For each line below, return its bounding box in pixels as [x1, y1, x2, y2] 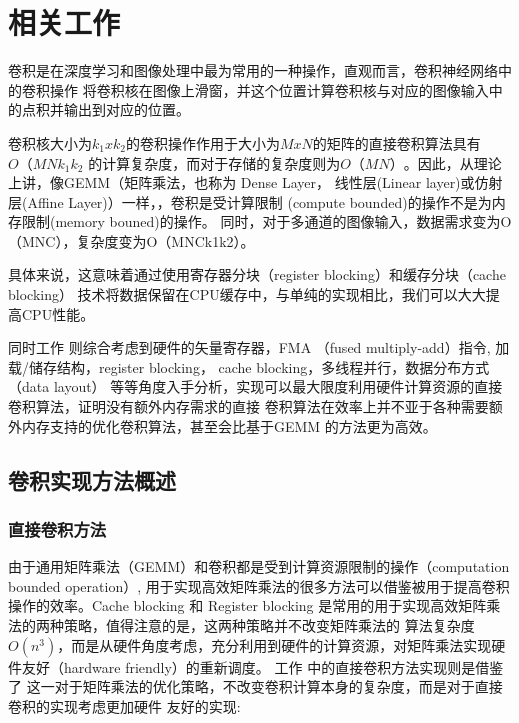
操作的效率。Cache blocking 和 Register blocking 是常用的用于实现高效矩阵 [8, 595, 487, 616]
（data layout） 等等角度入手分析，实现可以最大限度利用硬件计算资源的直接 [8, 376, 503, 397]
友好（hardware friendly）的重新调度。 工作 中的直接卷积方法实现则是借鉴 [21, 656, 504, 677]
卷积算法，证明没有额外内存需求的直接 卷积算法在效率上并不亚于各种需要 [8, 396, 489, 417]
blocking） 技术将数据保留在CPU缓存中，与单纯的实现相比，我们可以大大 [8, 284, 486, 305]
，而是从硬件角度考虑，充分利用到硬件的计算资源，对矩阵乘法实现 [57, 634, 492, 655]
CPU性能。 [21, 303, 95, 324]
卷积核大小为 [8, 132, 92, 153]
